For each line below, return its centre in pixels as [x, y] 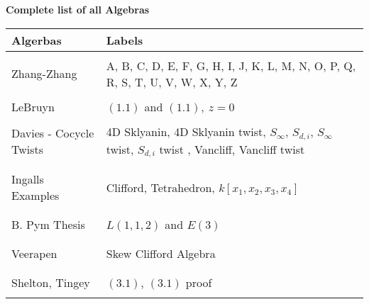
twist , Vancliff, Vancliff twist [232, 149]
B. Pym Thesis [48, 225]
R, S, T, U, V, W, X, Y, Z [172, 81]
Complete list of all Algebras [78, 9]
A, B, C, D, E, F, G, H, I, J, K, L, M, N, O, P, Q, [231, 65]
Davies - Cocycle [53, 133]
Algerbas [37, 40]
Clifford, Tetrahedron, [160, 187]
